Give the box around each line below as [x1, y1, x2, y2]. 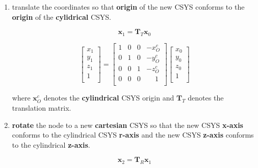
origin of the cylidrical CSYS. [12, 11, 111, 22]
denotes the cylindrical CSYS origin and [43, 92, 174, 103]
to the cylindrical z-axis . [12, 139, 90, 150]
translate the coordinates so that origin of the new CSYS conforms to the [12, 2, 245, 12]
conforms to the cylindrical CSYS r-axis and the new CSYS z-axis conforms [12, 129, 254, 140]
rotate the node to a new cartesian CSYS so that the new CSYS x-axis [12, 119, 243, 130]
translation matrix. [12, 103, 71, 113]
